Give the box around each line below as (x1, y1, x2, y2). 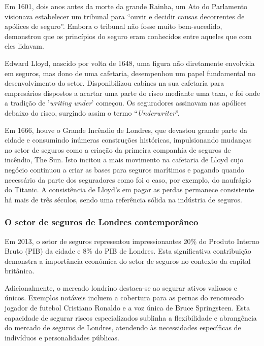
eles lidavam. (5, 41, 44, 51)
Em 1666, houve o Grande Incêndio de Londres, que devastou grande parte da (5, 124, 247, 135)
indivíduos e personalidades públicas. (5, 332, 119, 342)
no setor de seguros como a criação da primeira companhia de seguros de (5, 144, 231, 155)
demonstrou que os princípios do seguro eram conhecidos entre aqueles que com (5, 30, 252, 41)
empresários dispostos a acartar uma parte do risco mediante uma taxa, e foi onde (5, 87, 260, 98)
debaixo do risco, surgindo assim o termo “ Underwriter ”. (5, 107, 180, 118)
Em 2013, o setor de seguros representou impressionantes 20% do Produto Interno (5, 235, 259, 246)
